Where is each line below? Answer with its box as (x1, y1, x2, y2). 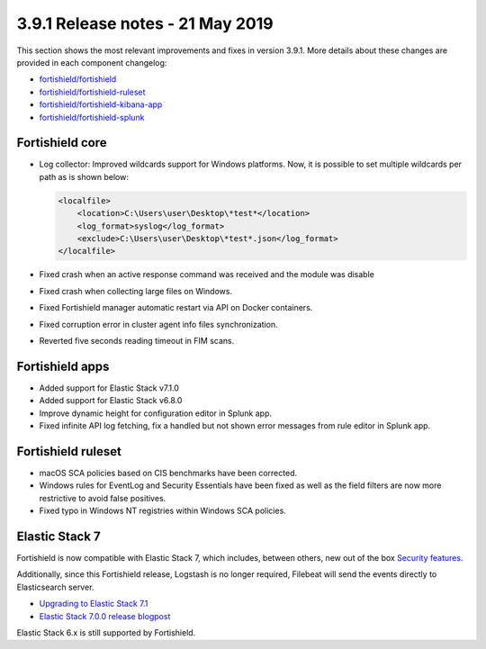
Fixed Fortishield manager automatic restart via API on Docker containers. (39, 302, 313, 313)
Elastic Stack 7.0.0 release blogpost (39, 610, 171, 621)
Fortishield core (16, 135, 107, 150)
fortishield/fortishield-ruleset (39, 86, 146, 97)
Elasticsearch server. (16, 581, 94, 592)
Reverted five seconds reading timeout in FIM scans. (39, 335, 235, 346)
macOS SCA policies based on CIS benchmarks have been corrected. (39, 467, 297, 478)
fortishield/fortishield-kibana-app (39, 99, 163, 110)
